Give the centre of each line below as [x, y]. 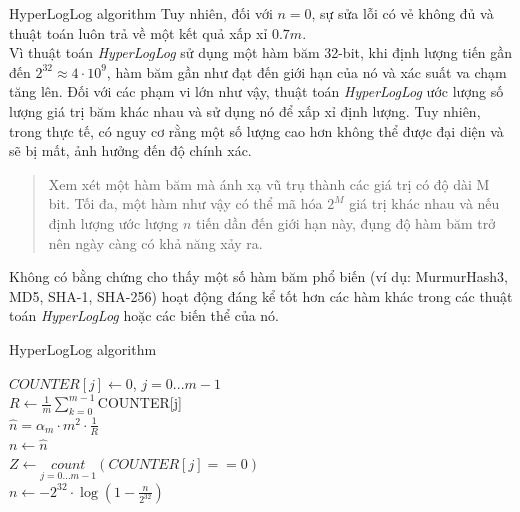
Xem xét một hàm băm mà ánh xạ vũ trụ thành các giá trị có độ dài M [269, 183]
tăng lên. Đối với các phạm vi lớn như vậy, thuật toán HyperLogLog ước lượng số [256, 91]
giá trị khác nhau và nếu [424, 203]
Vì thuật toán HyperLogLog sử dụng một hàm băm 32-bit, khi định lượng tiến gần [261, 52]
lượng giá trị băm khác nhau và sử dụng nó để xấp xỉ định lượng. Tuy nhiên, [245, 110]
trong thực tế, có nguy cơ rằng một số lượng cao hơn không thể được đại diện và [256, 130]
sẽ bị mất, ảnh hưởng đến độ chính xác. [130, 150]
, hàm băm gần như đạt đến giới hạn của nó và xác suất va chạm [306, 71]
